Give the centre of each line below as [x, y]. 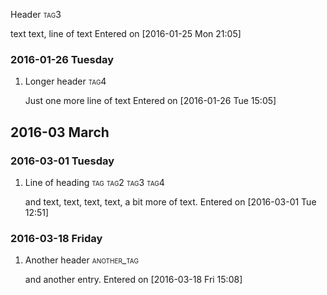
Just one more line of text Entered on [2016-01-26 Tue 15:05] [150, 101]
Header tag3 [36, 14]
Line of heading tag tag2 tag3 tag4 [94, 182]
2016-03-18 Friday [56, 238]
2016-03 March [60, 132]
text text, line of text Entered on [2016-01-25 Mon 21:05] [126, 33]
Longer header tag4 [65, 81]
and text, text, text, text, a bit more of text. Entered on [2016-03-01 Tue [170, 201]
